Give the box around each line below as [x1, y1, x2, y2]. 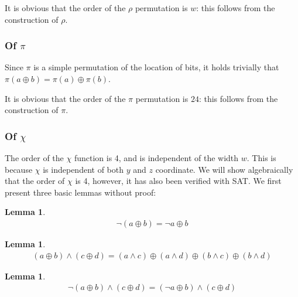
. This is [246, 152, 276, 163]
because [5, 163, 33, 175]
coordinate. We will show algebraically [155, 163, 293, 175]
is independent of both [43, 163, 124, 175]
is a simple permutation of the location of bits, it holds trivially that [33, 61, 279, 73]
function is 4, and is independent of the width [74, 152, 239, 163]
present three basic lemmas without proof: [5, 186, 156, 198]
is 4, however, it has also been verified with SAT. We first [75, 175, 282, 187]
